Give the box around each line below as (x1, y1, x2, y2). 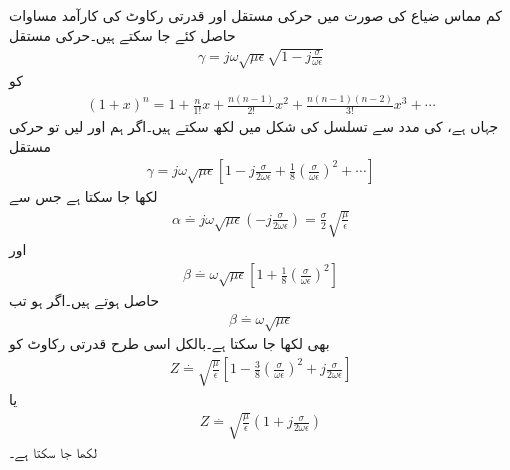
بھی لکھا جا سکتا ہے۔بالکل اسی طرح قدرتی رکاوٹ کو (9, 333, 330, 354)
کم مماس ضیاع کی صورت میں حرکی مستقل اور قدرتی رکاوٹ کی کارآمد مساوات (9, 5, 502, 25)
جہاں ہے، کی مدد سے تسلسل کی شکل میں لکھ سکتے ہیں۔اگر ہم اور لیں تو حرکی (9, 116, 499, 137)
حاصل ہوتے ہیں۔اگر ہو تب (9, 290, 160, 311)
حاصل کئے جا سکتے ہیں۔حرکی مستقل (9, 24, 236, 45)
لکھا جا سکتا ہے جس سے (9, 186, 158, 207)
